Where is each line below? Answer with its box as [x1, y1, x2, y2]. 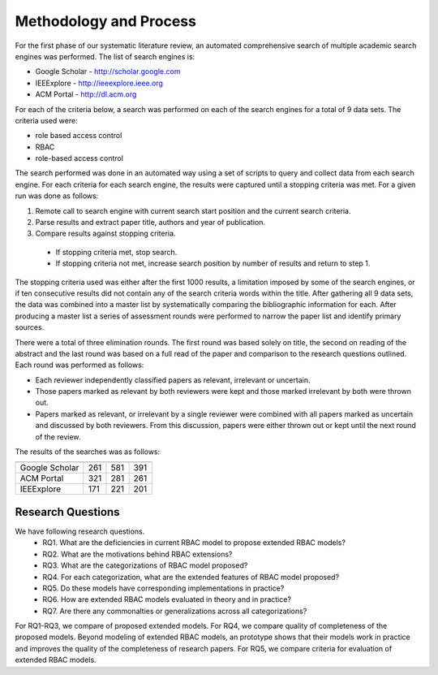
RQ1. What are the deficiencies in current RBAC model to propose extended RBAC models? [42, 538, 346, 547]
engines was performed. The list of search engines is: [15, 51, 195, 61]
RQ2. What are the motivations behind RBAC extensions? [42, 549, 233, 559]
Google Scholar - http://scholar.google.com [35, 67, 181, 76]
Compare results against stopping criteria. [35, 228, 176, 239]
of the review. [35, 431, 81, 442]
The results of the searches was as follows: [15, 447, 161, 456]
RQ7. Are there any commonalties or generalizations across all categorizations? [42, 606, 307, 616]
